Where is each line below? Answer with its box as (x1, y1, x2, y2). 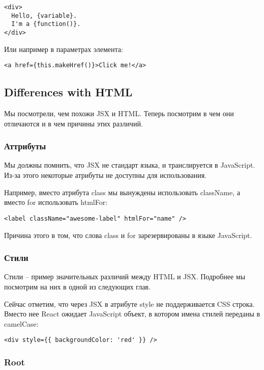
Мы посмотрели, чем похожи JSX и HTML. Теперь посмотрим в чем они (4, 108, 234, 119)
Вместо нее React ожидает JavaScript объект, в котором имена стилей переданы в (4, 308, 260, 319)
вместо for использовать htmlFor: (4, 197, 108, 207)
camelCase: (4, 318, 39, 329)
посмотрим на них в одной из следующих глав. (4, 281, 151, 292)
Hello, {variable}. (11, 12, 77, 19)
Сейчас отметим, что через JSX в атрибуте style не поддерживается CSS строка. (4, 298, 255, 309)
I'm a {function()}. (11, 20, 81, 28)
